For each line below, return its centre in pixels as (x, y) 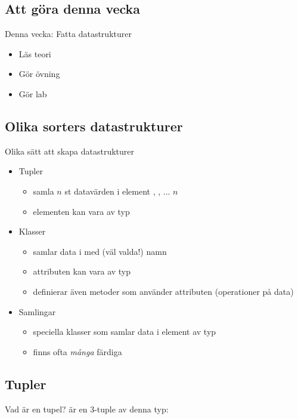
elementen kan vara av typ (81, 211)
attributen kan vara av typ (82, 271)
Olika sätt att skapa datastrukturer (69, 151)
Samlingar (37, 311)
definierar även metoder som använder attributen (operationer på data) (163, 291)
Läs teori (35, 53)
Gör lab (33, 93)
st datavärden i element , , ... (117, 191)
